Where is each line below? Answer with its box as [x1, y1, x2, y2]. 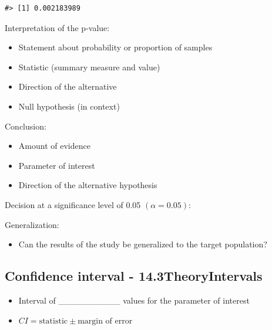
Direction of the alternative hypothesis [18, 179, 157, 191]
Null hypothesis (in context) [18, 100, 120, 112]
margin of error [78, 317, 133, 325]
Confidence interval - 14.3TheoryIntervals [5, 267, 263, 285]
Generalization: [5, 218, 59, 230]
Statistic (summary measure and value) [18, 60, 160, 73]
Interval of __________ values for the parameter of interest [18, 294, 250, 306]
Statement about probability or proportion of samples [18, 41, 213, 53]
